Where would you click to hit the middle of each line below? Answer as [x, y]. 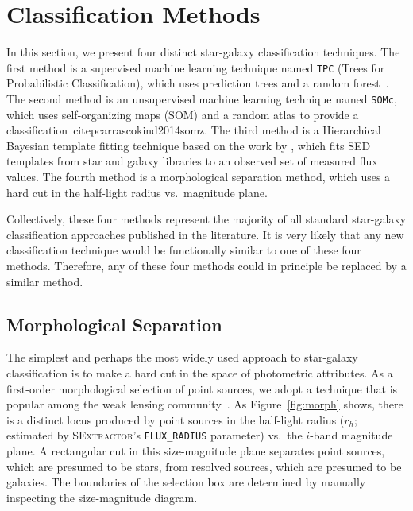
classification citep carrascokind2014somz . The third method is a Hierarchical [194, 130]
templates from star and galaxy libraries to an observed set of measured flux [192, 161]
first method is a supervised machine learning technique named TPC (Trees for [196, 67]
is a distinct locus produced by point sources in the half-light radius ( [176, 419]
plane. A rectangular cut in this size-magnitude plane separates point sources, [196, 450]
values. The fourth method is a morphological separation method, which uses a [199, 176]
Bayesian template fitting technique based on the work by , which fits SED [189, 145]
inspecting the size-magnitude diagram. [102, 497]
